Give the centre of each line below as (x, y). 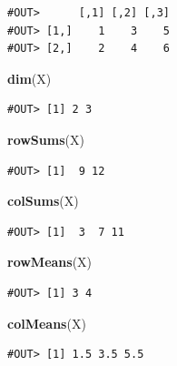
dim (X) (29, 78)
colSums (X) (43, 201)
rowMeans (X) (50, 262)
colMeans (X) (47, 323)
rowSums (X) (46, 139)
